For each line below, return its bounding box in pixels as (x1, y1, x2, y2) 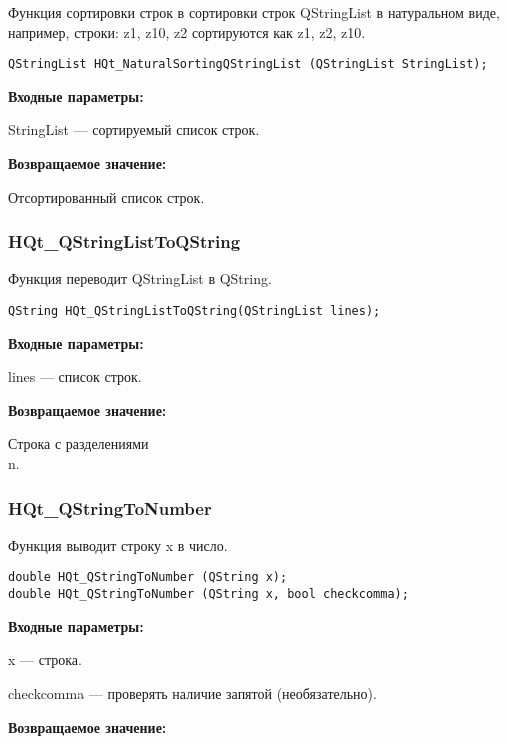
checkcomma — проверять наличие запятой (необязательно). (8, 682, 377, 703)
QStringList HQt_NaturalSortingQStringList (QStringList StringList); (8, 57, 488, 72)
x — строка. (8, 649, 82, 670)
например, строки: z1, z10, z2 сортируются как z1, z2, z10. (8, 21, 366, 42)
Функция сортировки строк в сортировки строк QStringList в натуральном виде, (8, 2, 500, 22)
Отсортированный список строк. (8, 186, 205, 207)
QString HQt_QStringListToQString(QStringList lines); (8, 304, 381, 319)
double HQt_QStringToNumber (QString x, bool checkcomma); (8, 587, 409, 602)
